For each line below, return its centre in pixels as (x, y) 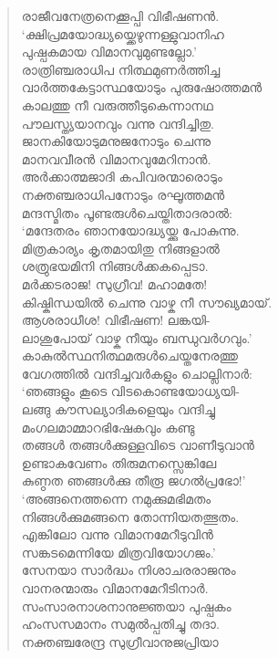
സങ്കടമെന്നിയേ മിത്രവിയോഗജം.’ (118, 552)
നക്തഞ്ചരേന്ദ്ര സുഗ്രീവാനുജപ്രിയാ (120, 641)
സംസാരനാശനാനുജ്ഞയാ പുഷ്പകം (126, 606)
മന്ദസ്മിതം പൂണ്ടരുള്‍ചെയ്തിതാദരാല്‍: (127, 212)
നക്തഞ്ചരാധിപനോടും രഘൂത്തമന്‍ (123, 194)
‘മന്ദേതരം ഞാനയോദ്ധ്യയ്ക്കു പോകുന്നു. (130, 230)
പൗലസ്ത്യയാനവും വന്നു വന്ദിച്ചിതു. (118, 123)
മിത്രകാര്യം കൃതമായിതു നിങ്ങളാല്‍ (120, 248)
